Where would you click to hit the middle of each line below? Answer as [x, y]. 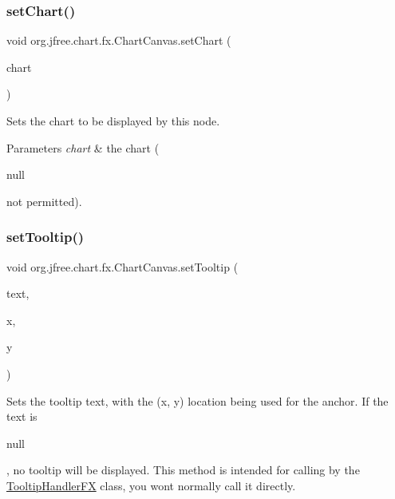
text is [22, 416]
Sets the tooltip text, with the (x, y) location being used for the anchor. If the [197, 400]
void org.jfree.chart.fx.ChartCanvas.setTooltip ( [122, 266]
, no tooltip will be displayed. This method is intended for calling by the [183, 470]
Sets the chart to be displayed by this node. [113, 121]
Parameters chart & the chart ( [83, 147]
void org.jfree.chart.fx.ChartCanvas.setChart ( [119, 40]
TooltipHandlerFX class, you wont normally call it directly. [151, 485]
